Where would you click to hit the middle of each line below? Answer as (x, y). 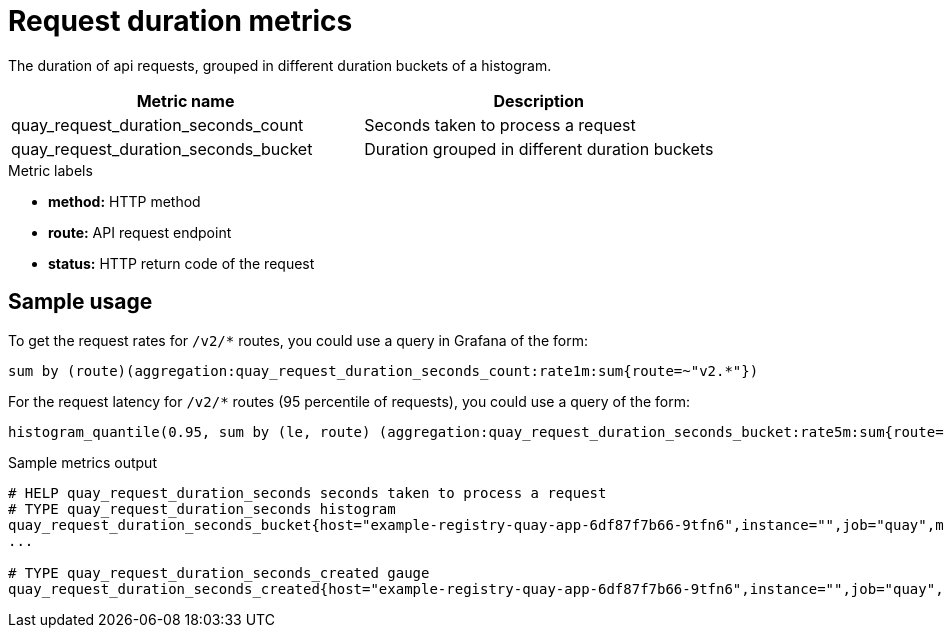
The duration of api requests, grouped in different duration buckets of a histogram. (280, 65)
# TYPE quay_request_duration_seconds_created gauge (219, 572)
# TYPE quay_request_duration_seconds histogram (202, 508)
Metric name (185, 100)
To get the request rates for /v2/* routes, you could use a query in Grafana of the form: (298, 340)
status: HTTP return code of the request (181, 263)
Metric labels (50, 170)
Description (538, 100)
